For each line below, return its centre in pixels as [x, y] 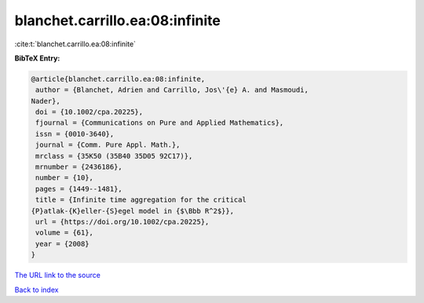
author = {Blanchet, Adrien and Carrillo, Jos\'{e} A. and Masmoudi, [172, 90]
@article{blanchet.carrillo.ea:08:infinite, [118, 79]
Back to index [37, 290]
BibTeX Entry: [37, 58]
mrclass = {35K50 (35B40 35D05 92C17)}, [114, 156]
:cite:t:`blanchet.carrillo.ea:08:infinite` [75, 44]
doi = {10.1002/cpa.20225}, [90, 112]
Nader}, [46, 101]
